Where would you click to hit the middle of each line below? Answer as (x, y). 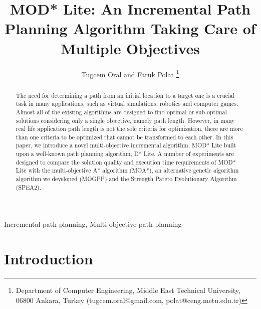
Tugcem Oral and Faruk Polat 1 (130, 73)
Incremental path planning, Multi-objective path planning (93, 224)
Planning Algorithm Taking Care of (130, 28)
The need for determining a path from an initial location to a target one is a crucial (125, 95)
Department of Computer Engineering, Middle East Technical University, (128, 290)
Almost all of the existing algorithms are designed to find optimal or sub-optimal (121, 112)
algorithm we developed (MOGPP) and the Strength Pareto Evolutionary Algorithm (126, 179)
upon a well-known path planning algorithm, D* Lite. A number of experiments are (125, 154)
